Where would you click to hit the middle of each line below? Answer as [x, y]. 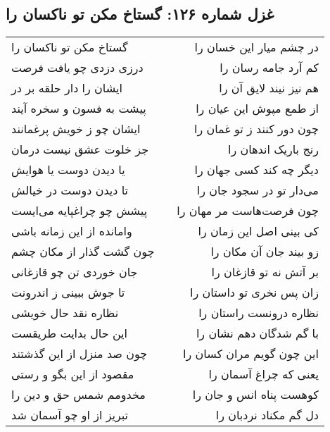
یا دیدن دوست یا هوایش [68, 170]
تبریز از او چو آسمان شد [70, 415]
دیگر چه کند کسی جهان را [256, 170]
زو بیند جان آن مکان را [265, 252]
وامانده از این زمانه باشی [72, 231]
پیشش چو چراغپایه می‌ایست [80, 211]
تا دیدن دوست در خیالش [70, 190]
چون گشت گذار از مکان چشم [83, 252]
